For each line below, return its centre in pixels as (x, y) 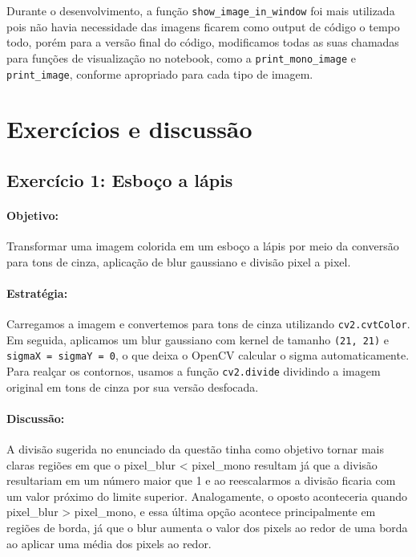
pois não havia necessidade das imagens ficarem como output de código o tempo (203, 26)
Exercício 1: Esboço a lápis (120, 179)
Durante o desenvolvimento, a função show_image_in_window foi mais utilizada (201, 10)
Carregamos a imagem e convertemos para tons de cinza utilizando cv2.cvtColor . (208, 324)
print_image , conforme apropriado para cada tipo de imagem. (160, 73)
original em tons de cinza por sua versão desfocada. (133, 386)
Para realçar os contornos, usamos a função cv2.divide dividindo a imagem (194, 371)
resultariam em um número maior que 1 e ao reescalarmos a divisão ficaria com (201, 480)
